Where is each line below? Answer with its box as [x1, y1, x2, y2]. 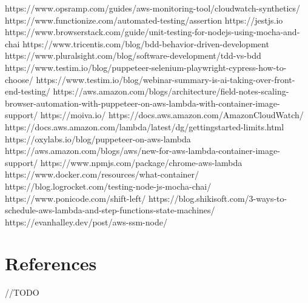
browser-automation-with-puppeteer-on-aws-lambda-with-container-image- [5, 96, 280, 109]
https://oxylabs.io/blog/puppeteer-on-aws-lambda [5, 132, 191, 145]
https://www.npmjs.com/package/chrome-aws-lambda [40, 156, 243, 168]
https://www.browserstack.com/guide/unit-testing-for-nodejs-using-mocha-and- [5, 25, 300, 38]
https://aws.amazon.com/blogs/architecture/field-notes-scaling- [53, 85, 289, 98]
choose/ [5, 73, 33, 85]
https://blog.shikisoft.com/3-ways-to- [149, 191, 287, 204]
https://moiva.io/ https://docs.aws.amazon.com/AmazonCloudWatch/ [40, 108, 304, 121]
